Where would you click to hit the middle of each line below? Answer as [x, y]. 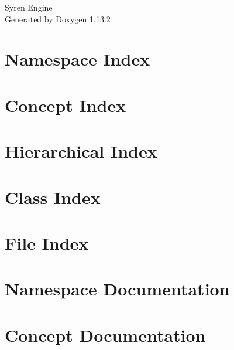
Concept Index [66, 105]
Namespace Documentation [117, 289]
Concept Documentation [105, 334]
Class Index [53, 197]
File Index [47, 242]
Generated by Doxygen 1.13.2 [58, 18]
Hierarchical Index [81, 151]
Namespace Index [78, 59]
